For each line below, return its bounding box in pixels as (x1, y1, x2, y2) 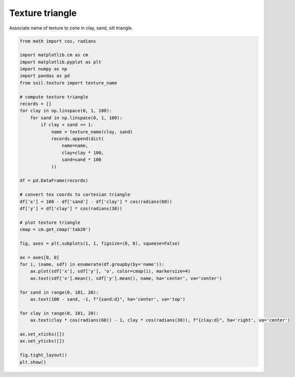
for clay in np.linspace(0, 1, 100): (19, 108, 112, 114)
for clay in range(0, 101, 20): (19, 310, 99, 316)
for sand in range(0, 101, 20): (19, 289, 99, 295)
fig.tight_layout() (19, 352, 67, 358)
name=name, (61, 143, 88, 149)
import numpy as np (19, 66, 67, 72)
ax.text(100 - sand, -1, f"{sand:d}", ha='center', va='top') (30, 296, 185, 302)
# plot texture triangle (19, 219, 81, 225)
